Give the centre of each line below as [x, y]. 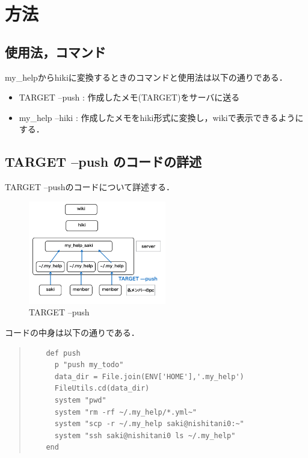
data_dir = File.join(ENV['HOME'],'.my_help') [149, 376]
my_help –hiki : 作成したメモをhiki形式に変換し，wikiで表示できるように [161, 117]
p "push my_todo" [89, 365]
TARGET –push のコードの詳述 [103, 162]
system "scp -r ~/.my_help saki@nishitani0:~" [149, 424]
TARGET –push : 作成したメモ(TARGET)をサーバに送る [129, 97]
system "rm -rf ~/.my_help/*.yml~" [125, 412]
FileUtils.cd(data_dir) [102, 388]
